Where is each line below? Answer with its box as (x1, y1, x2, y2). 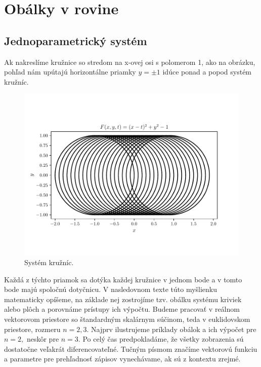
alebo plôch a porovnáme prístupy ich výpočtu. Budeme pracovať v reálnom (4, 304, 240, 314)
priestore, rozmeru (4, 323, 61, 334)
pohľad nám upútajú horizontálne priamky (4, 66, 136, 77)
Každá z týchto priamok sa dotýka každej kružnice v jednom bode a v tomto (4, 274, 242, 284)
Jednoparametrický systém (4, 32, 147, 48)
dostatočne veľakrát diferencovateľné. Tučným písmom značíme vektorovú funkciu (4, 343, 257, 354)
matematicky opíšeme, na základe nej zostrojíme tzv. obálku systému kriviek (4, 293, 242, 304)
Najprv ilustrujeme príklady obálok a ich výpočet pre (91, 323, 256, 334)
